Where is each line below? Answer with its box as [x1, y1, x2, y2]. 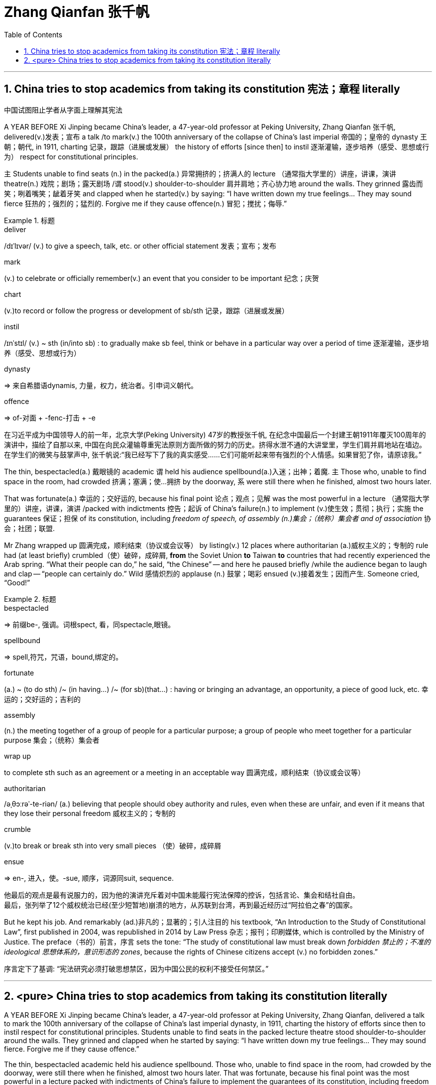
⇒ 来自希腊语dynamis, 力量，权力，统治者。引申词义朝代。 [4, 381, 198, 390]
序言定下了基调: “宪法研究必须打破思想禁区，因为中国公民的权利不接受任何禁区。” [4, 964, 269, 973]
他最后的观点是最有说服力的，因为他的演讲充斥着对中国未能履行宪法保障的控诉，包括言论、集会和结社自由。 [4, 890, 359, 899]
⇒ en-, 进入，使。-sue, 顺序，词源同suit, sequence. [4, 873, 174, 882]
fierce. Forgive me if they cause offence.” [4, 1045, 139, 1054]
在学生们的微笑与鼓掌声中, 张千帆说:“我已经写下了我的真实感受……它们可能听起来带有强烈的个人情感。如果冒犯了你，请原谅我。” [4, 450, 422, 459]
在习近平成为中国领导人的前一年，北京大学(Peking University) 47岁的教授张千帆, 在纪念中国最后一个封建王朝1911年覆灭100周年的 [4, 430, 426, 439]
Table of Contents [4, 30, 63, 39]
